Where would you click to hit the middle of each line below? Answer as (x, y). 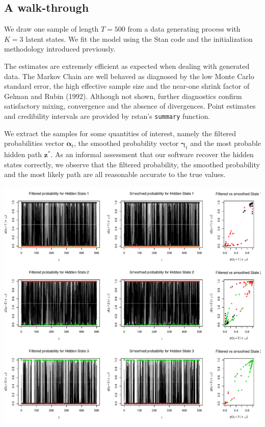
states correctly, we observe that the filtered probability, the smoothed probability (132, 164)
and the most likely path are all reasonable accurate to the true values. (115, 174)
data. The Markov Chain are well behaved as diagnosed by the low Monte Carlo (129, 76)
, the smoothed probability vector (126, 143)
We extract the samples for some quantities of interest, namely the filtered (120, 133)
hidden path (23, 154)
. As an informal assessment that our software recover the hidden (152, 154)
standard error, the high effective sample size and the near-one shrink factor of (127, 86)
